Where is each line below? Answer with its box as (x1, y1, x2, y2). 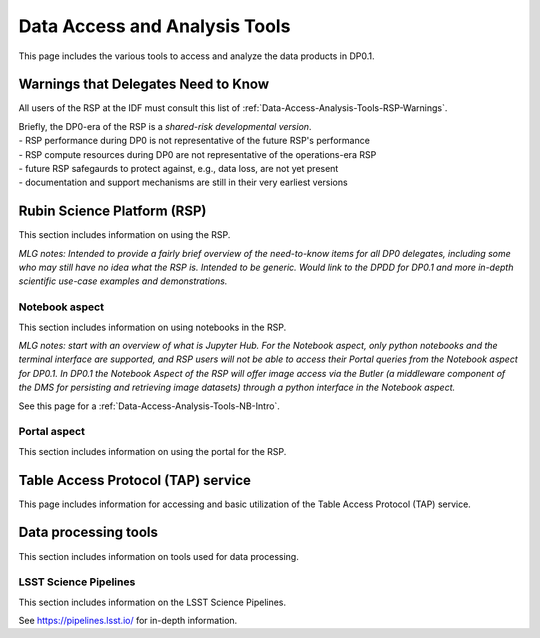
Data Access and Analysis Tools (18, 15, 291, 37)
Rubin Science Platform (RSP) (18, 203, 207, 220)
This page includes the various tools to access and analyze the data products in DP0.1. (18, 50, 375, 62)
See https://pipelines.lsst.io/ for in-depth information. (18, 615, 238, 627)
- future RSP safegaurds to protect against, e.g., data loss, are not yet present (18, 163, 339, 175)
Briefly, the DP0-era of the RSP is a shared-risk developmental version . (18, 120, 312, 132)
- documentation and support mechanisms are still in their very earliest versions (18, 176, 349, 189)
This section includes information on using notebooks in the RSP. (18, 321, 287, 333)
